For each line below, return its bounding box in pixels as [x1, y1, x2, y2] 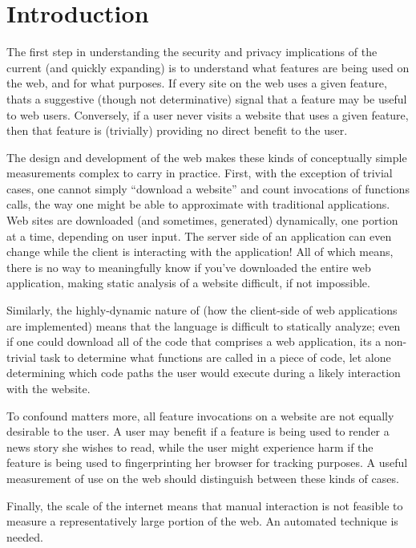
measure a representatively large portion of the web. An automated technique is [6, 513, 398, 530]
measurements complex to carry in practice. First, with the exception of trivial [6, 164, 393, 181]
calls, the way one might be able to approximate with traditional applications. [6, 196, 390, 213]
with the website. [6, 380, 91, 396]
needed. [6, 528, 43, 545]
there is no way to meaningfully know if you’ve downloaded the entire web [6, 258, 371, 275]
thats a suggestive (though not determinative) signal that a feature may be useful [6, 90, 407, 107]
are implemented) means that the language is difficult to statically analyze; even [6, 317, 401, 334]
